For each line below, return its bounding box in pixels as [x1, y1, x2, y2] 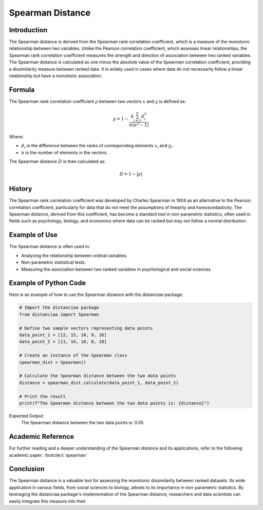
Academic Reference [9, 432, 74, 441]
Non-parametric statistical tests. [21, 259, 86, 265]
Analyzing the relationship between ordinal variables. [21, 253, 128, 258]
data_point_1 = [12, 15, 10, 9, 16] [19, 332, 107, 337]
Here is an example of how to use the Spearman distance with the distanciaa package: [9, 292, 184, 297]
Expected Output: [9, 412, 44, 419]
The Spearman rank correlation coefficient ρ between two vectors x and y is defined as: [9, 98, 186, 104]
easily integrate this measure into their [9, 498, 86, 504]
